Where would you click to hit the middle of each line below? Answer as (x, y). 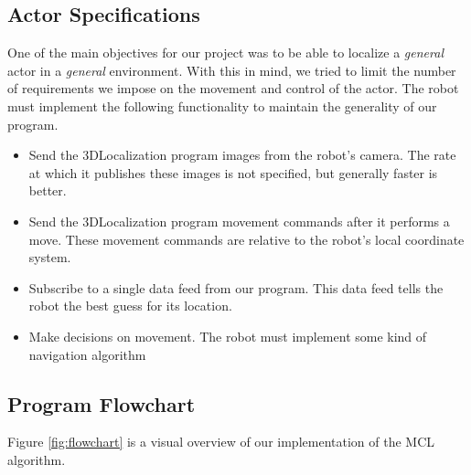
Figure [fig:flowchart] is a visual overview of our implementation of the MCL (221, 442)
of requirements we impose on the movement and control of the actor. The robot (233, 88)
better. (48, 190)
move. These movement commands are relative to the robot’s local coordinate (246, 239)
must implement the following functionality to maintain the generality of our (222, 106)
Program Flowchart (102, 403)
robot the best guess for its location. (130, 306)
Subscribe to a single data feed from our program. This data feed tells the (236, 287)
